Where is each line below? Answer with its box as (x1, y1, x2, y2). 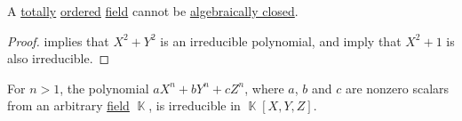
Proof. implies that (7, 31, 109, 50)
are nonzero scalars (345, 78, 450, 97)
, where (244, 78, 284, 97)
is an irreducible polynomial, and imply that (160, 31, 402, 50)
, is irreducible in (148, 96, 241, 115)
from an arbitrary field (7, 96, 130, 115)
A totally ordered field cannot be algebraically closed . (7, 2, 299, 20)
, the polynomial (60, 78, 149, 97)
